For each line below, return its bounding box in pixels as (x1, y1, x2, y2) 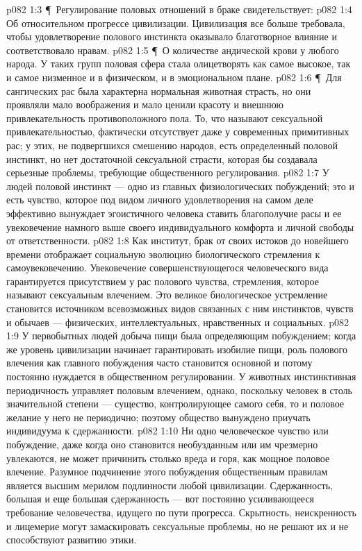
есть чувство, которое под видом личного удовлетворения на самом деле (6, 192, 313, 207)
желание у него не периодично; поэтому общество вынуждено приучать (6, 409, 311, 424)
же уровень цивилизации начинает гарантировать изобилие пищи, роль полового (6, 341, 347, 356)
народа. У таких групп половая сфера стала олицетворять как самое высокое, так (6, 56, 351, 71)
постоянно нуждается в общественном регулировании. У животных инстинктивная (6, 369, 356, 384)
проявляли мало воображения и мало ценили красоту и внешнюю (6, 97, 284, 112)
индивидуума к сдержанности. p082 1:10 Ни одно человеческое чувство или (6, 423, 329, 438)
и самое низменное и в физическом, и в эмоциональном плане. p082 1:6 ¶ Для (6, 69, 342, 84)
